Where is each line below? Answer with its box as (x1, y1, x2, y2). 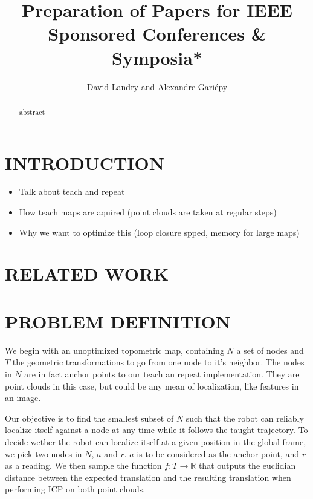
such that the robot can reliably (186, 411, 304, 424)
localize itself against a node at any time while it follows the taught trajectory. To (5, 423, 308, 436)
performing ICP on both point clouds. (5, 483, 146, 495)
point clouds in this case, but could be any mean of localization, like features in (5, 379, 299, 392)
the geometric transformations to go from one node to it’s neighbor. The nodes (12, 356, 305, 368)
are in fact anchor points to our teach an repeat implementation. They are (24, 367, 300, 380)
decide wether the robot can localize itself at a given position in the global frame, (5, 435, 306, 448)
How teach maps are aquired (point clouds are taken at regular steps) (19, 206, 277, 218)
